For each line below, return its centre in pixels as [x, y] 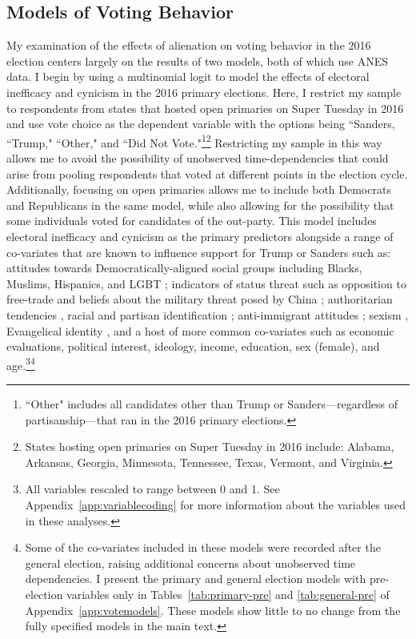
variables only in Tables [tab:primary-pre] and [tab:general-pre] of [228, 594]
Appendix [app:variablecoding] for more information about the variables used [216, 504]
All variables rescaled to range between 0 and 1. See [152, 489]
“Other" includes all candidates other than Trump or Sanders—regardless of [212, 403]
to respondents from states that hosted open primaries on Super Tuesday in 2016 [205, 108]
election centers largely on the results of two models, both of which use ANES [198, 60]
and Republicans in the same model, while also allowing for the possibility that [200, 205]
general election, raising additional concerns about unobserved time [190, 563]
